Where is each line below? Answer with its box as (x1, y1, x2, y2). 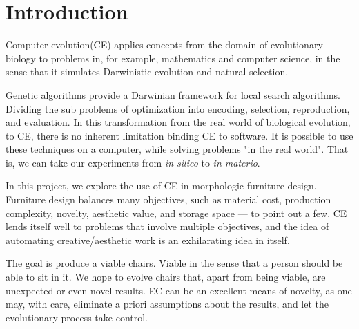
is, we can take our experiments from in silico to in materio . (6, 155, 260, 169)
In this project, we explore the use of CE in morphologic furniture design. (6, 178, 317, 193)
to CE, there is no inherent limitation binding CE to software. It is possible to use (6, 128, 353, 142)
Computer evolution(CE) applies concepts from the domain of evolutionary (6, 37, 323, 52)
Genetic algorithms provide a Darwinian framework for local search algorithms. (6, 87, 341, 102)
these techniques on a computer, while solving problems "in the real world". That (6, 142, 349, 156)
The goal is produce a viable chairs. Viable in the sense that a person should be (6, 256, 343, 270)
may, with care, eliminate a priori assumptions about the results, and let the (6, 297, 329, 311)
